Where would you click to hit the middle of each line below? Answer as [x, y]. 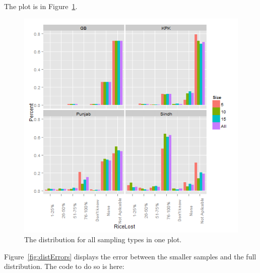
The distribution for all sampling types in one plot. [103, 239]
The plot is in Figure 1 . [41, 6]
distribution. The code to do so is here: [64, 266]
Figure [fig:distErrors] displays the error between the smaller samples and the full [130, 256]
